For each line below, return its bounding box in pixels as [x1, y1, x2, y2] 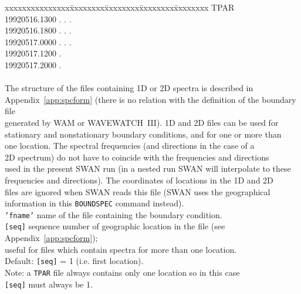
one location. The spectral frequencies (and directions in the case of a [5, 139, 255, 152]
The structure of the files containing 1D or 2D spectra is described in [5, 82, 253, 94]
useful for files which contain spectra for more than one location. [5, 243, 237, 255]
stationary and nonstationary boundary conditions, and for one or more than [5, 128, 282, 140]
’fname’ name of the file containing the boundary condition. [5, 208, 222, 220]
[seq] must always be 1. [5, 278, 93, 290]
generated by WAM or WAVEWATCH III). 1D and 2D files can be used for [5, 116, 279, 128]
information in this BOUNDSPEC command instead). [5, 197, 184, 209]
